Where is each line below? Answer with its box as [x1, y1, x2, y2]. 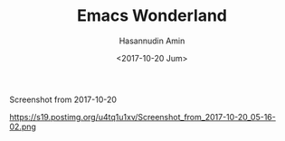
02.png [9, 121, 36, 132]
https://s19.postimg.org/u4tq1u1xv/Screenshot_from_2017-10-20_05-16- [9, 111, 276, 122]
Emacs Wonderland [76, 5, 228, 26]
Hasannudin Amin [119, 35, 185, 46]
